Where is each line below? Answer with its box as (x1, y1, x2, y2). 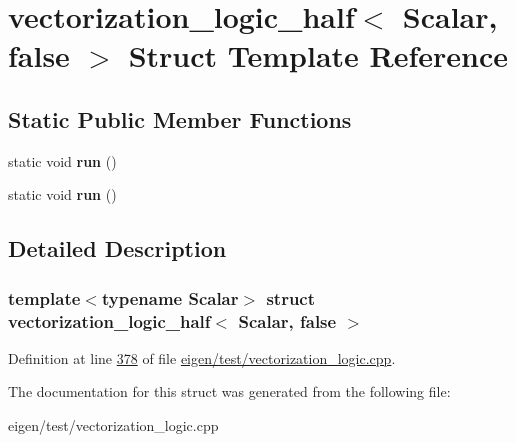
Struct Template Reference (128, 35, 509, 76)
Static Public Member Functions (8, 103, 352, 134)
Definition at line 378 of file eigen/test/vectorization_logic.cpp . (8, 347, 396, 368)
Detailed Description (8, 233, 227, 264)
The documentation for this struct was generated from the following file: (8, 381, 451, 402)
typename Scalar (101, 285, 239, 310)
